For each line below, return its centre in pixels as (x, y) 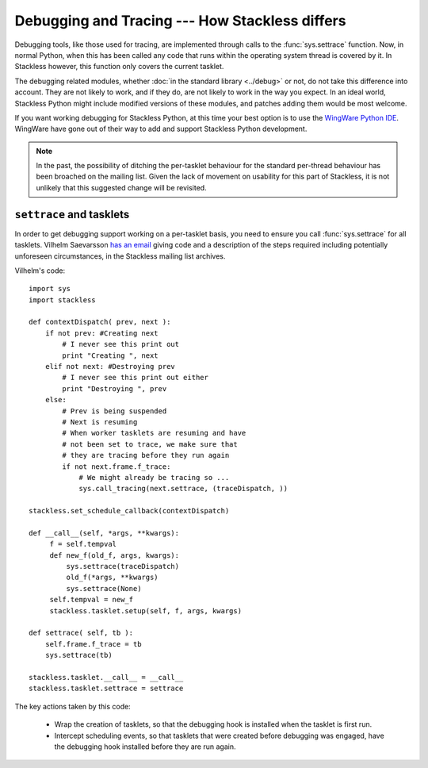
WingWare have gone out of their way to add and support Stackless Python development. (161, 129)
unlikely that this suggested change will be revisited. (121, 187)
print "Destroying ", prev (115, 388)
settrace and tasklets (72, 214)
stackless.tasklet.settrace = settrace (106, 689)
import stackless (62, 300)
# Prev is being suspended (115, 411)
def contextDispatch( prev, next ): (100, 322)
